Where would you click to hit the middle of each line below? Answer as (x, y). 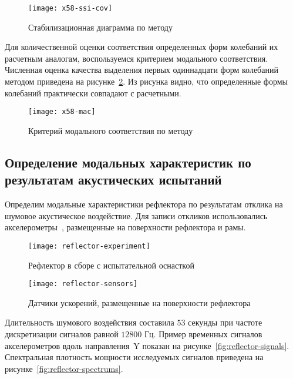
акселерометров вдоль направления (67, 345)
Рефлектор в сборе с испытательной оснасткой (111, 265)
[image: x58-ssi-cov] (70, 8)
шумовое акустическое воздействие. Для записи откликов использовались (136, 215)
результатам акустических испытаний (113, 180)
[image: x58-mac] (62, 112)
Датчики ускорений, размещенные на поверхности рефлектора (139, 302)
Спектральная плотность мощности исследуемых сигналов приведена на (134, 357)
